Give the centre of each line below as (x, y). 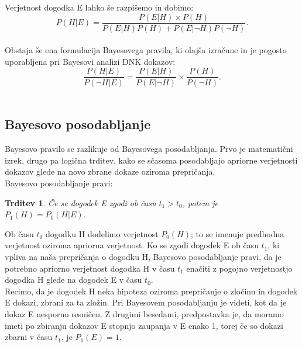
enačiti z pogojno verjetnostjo (239, 268)
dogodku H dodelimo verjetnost (102, 233)
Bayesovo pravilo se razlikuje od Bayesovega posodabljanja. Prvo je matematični (149, 149)
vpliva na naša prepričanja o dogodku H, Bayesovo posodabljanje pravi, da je (143, 257)
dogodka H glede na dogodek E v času (73, 280)
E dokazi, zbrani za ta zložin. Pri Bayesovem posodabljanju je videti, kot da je (146, 302)
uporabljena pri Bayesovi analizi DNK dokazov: (90, 61)
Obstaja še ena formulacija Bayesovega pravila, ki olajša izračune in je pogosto (146, 50)
